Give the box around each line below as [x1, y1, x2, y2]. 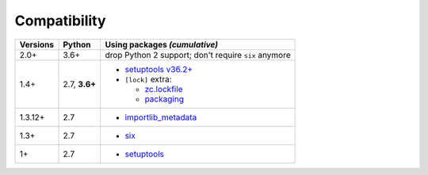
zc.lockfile [144, 83, 183, 94]
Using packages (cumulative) [105, 39, 218, 50]
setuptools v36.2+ [124, 63, 193, 74]
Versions [19, 39, 55, 50]
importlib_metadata [124, 112, 197, 123]
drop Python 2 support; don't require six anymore [105, 49, 291, 60]
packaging [144, 93, 184, 105]
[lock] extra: [124, 74, 172, 85]
